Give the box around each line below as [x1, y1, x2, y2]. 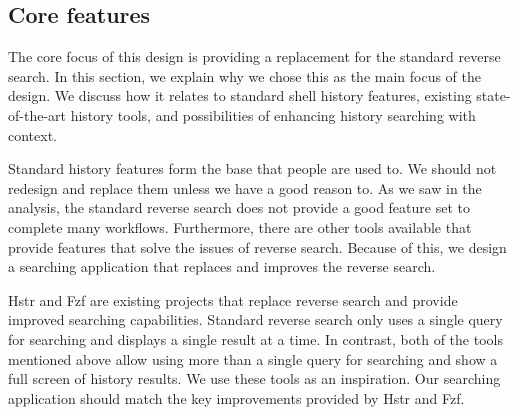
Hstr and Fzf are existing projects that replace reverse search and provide [8, 289, 458, 310]
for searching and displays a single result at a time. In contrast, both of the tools [8, 328, 503, 349]
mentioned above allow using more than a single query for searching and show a [8, 348, 498, 369]
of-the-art [8, 104, 66, 125]
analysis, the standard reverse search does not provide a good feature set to [8, 197, 470, 218]
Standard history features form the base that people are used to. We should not [8, 158, 497, 179]
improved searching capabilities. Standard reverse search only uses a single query [8, 309, 503, 330]
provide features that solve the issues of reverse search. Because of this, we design [8, 236, 507, 257]
